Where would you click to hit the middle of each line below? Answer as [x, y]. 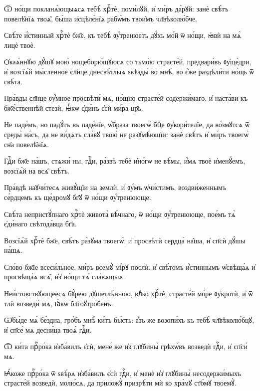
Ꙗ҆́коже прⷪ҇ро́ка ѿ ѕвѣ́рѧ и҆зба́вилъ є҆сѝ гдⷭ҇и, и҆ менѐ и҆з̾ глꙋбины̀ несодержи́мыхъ [123, 373]
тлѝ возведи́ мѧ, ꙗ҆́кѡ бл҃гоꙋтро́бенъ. [59, 303]
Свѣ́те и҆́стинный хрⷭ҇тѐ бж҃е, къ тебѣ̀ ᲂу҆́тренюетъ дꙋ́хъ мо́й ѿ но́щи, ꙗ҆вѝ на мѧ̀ [123, 35]
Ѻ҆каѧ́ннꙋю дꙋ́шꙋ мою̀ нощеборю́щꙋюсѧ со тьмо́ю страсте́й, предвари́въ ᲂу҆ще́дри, [128, 62]
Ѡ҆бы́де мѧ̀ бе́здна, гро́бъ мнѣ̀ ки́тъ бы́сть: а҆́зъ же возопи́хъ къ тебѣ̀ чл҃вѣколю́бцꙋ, [129, 320]
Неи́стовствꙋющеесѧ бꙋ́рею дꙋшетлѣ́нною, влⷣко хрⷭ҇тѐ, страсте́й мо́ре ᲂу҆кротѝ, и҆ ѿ [129, 293]
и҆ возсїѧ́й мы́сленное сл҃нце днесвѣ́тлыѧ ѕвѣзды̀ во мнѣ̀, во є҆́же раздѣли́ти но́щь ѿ [129, 71]
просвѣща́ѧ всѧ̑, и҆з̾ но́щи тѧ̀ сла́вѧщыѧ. [65, 277]
